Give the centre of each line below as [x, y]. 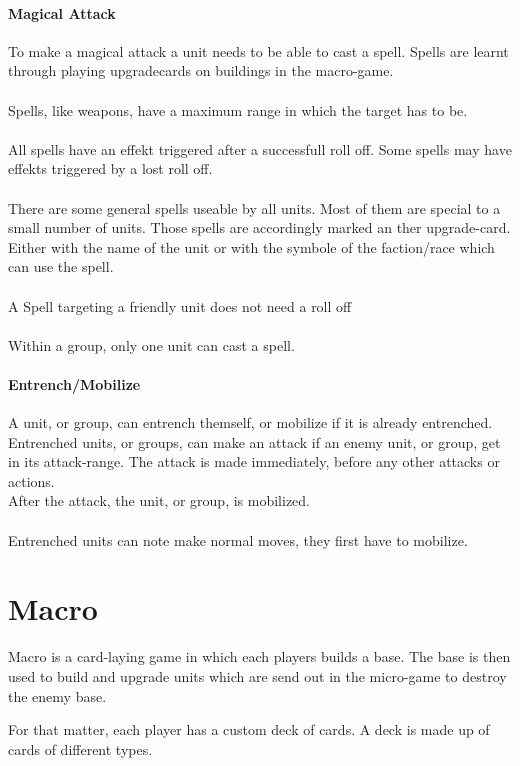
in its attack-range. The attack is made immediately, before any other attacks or [254, 461]
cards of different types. [80, 748]
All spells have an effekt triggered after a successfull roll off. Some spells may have [260, 148]
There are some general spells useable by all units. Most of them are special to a [254, 207]
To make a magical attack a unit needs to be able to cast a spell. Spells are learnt [258, 50]
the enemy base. [57, 695]
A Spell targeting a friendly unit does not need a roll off [180, 305]
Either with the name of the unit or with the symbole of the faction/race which [251, 246]
